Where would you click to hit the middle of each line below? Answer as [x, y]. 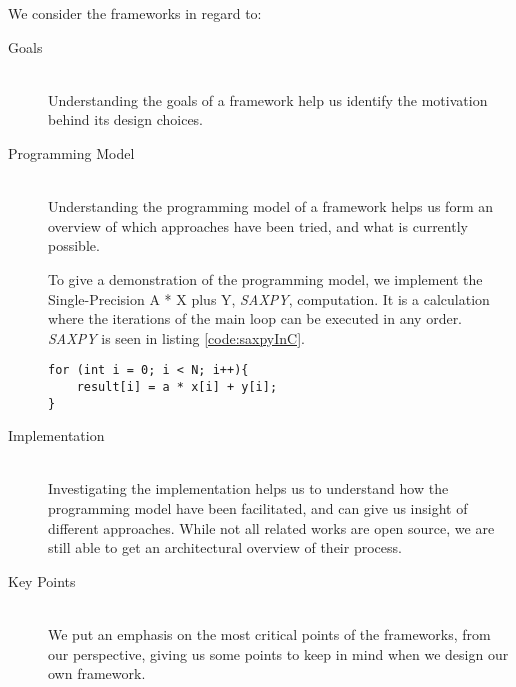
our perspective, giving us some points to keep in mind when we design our [278, 653]
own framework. [97, 673]
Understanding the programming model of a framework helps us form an [270, 206]
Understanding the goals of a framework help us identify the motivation [268, 99]
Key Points [42, 580]
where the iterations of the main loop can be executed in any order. [255, 318]
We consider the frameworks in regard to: [135, 13]
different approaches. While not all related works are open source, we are [271, 527]
